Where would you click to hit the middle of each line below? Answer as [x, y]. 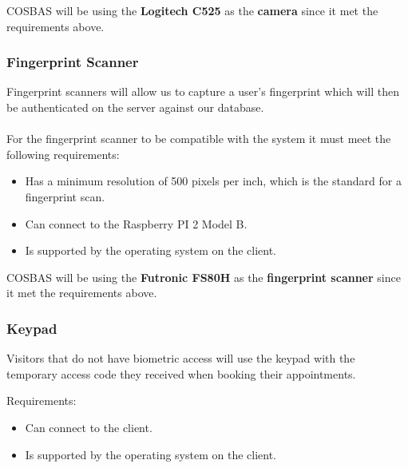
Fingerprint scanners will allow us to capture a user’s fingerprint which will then [203, 91]
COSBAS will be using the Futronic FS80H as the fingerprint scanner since [204, 277]
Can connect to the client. [89, 427]
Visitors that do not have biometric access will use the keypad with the [181, 358]
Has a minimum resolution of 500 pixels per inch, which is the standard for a [213, 181]
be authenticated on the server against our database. [135, 107]
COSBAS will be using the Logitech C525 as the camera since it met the [192, 10]
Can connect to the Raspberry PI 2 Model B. [136, 223]
